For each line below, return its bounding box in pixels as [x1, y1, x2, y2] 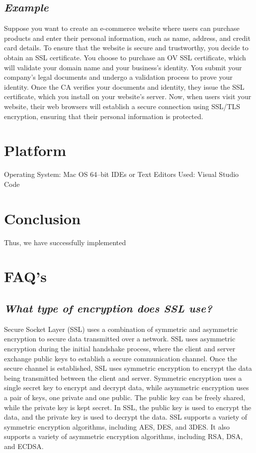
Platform [4, 140, 67, 160]
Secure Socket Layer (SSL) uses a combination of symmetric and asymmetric [4, 323, 238, 334]
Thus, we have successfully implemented [4, 237, 126, 247]
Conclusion [4, 208, 81, 228]
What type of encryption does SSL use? [4, 300, 212, 315]
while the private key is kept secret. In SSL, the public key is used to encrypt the [4, 402, 252, 412]
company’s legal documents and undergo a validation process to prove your [4, 72, 233, 82]
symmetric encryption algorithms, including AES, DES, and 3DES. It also [4, 421, 230, 432]
